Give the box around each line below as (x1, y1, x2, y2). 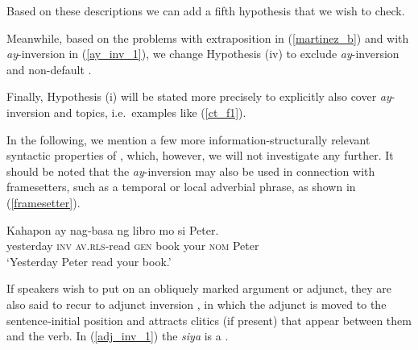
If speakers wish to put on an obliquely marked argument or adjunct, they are (6, 280, 392, 297)
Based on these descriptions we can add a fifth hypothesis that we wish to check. (6, 2, 405, 19)
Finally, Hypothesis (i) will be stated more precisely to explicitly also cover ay (6, 88, 391, 105)
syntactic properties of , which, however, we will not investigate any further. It (6, 147, 394, 164)
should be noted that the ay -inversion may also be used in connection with (6, 162, 375, 179)
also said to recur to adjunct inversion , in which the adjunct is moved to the (6, 295, 387, 312)
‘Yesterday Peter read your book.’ (6, 252, 172, 269)
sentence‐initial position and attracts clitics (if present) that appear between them (6, 311, 412, 328)
